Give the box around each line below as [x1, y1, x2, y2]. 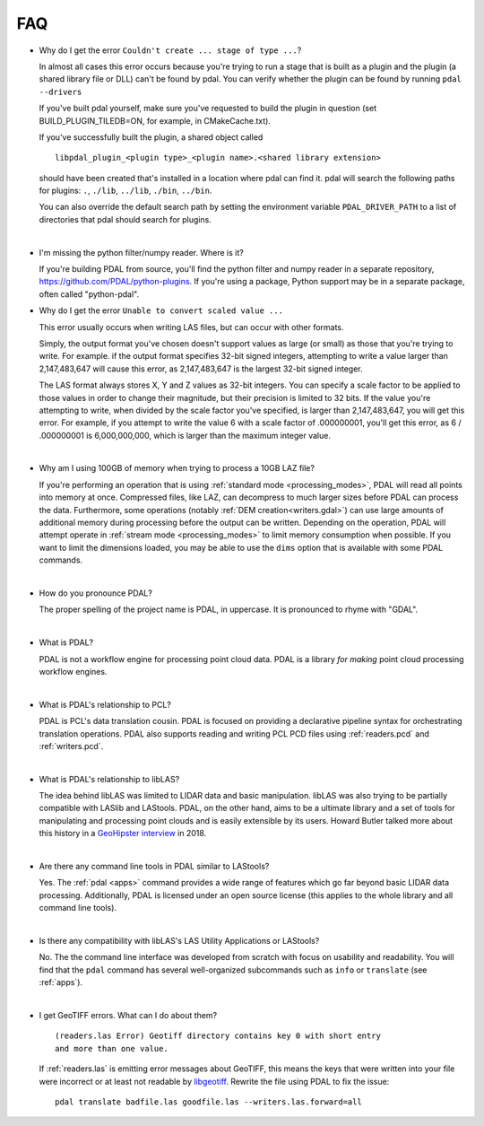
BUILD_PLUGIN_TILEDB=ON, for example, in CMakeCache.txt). [39, 115, 271, 126]
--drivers [39, 86, 82, 97]
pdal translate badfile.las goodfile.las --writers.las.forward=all [55, 1096, 362, 1107]
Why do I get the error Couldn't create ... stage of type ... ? [39, 45, 302, 56]
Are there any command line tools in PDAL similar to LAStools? [39, 861, 270, 872]
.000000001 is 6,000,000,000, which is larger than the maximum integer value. [39, 430, 332, 441]
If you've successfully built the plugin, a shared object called [39, 131, 264, 143]
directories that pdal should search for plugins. [39, 214, 212, 224]
